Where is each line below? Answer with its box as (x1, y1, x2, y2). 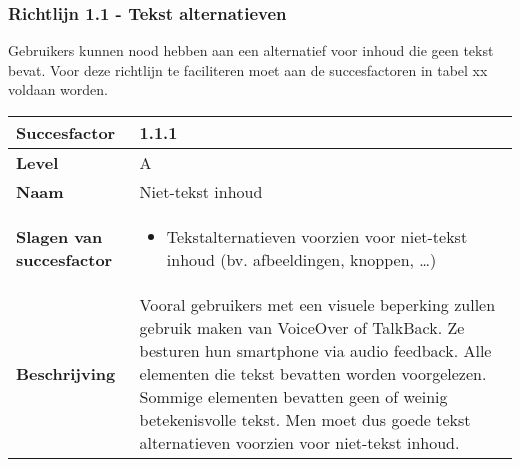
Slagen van (16, 225, 103, 248)
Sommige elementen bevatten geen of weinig (139, 385, 448, 408)
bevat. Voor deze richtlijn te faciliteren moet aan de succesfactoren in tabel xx (8, 59, 488, 80)
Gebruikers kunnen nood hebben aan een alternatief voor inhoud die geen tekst (8, 40, 494, 61)
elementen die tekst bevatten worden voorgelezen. (139, 362, 487, 385)
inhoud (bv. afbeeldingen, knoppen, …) (166, 248, 437, 271)
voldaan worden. (8, 79, 109, 100)
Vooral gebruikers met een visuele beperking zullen (139, 293, 496, 316)
